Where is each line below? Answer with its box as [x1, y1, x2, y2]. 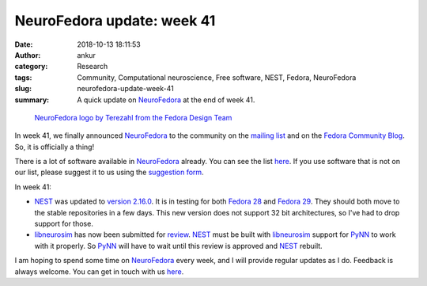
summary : [14, 95, 50, 105]
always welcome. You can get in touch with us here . [14, 266, 184, 276]
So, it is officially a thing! [14, 142, 95, 151]
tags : [14, 72, 32, 82]
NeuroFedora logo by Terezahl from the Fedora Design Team [34, 112, 232, 122]
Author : [14, 50, 41, 59]
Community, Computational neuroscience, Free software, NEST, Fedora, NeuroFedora [77, 72, 357, 82]
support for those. [34, 219, 94, 229]
